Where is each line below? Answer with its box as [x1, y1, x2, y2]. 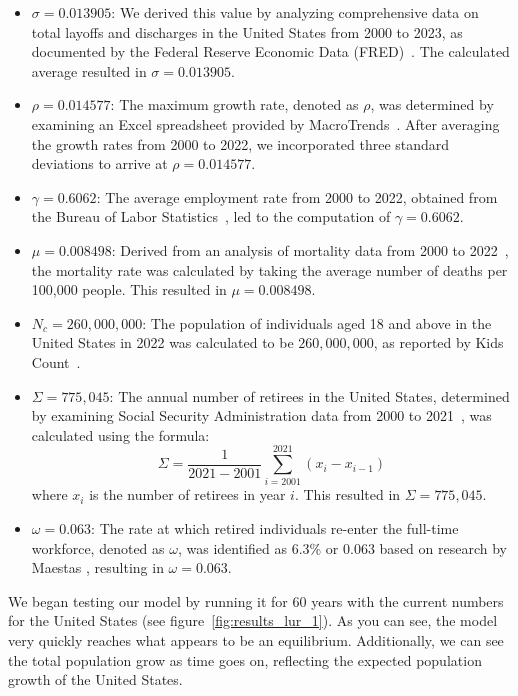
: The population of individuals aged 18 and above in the [142, 312, 492, 333]
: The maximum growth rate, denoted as [110, 94, 359, 115]
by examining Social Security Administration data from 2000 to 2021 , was [31, 405, 492, 426]
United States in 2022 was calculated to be [31, 332, 294, 353]
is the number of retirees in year [89, 484, 286, 505]
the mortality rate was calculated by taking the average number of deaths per [31, 259, 508, 280]
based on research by [379, 537, 507, 558]
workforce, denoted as [31, 537, 165, 558]
